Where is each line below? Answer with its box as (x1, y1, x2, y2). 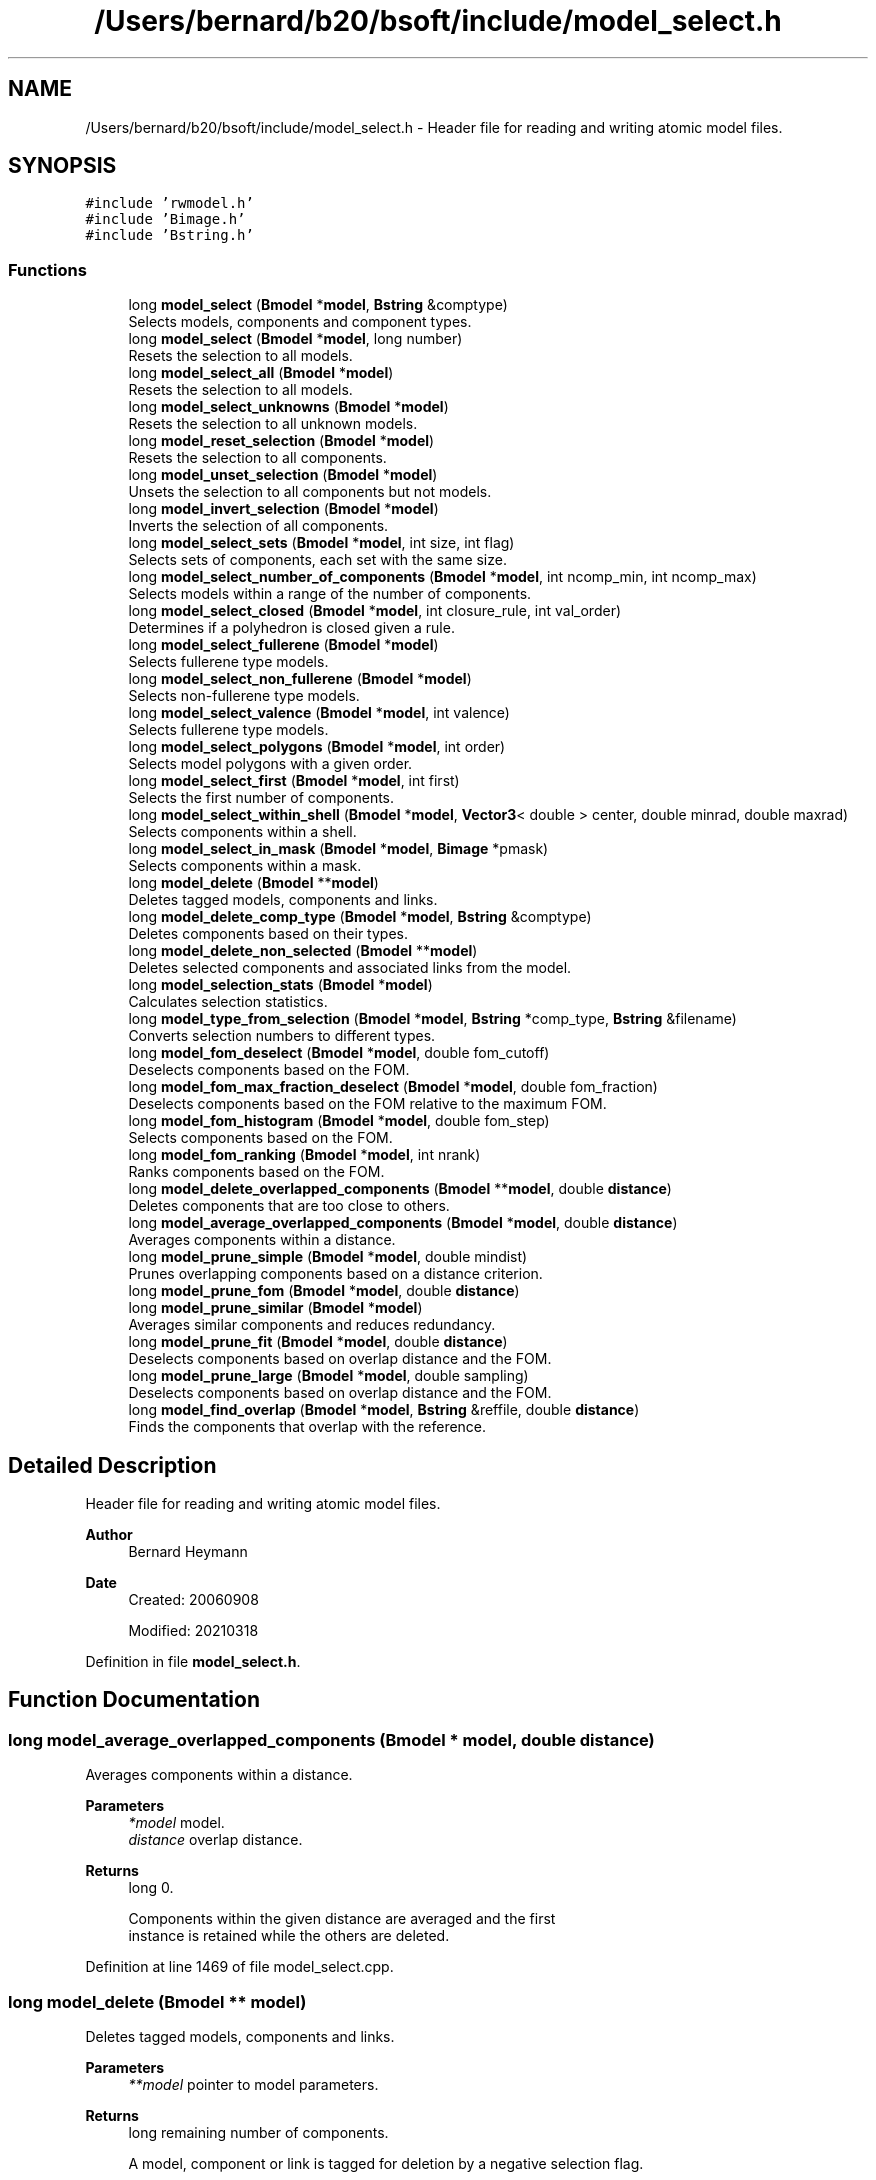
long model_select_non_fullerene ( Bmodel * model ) (128, 670, 472, 688)
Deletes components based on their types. (128, 925, 408, 943)
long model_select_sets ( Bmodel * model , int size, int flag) (128, 534, 515, 552)
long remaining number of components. (128, 2124, 389, 2141)
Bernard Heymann (128, 1543, 248, 1561)
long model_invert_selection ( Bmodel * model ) (128, 500, 439, 518)
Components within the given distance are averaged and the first (128, 1910, 556, 1928)
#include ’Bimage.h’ (85, 211, 246, 228)
